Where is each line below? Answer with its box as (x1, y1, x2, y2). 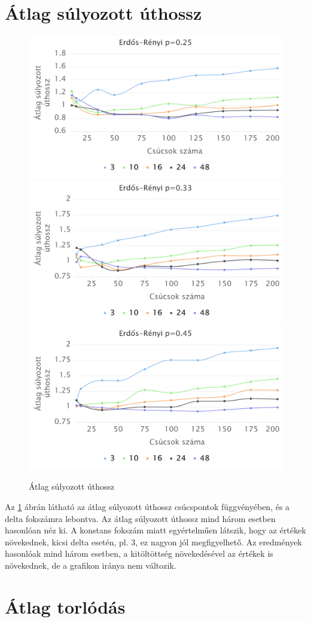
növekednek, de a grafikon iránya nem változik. (5, 559, 176, 571)
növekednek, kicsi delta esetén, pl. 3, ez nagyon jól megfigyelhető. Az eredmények (5, 535, 302, 548)
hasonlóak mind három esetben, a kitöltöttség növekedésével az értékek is (5, 547, 273, 560)
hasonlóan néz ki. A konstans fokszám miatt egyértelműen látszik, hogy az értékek (5, 524, 306, 536)
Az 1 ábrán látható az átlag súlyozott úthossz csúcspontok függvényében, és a (5, 500, 290, 512)
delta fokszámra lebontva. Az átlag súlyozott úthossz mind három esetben (5, 512, 276, 524)
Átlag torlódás (5, 594, 126, 618)
